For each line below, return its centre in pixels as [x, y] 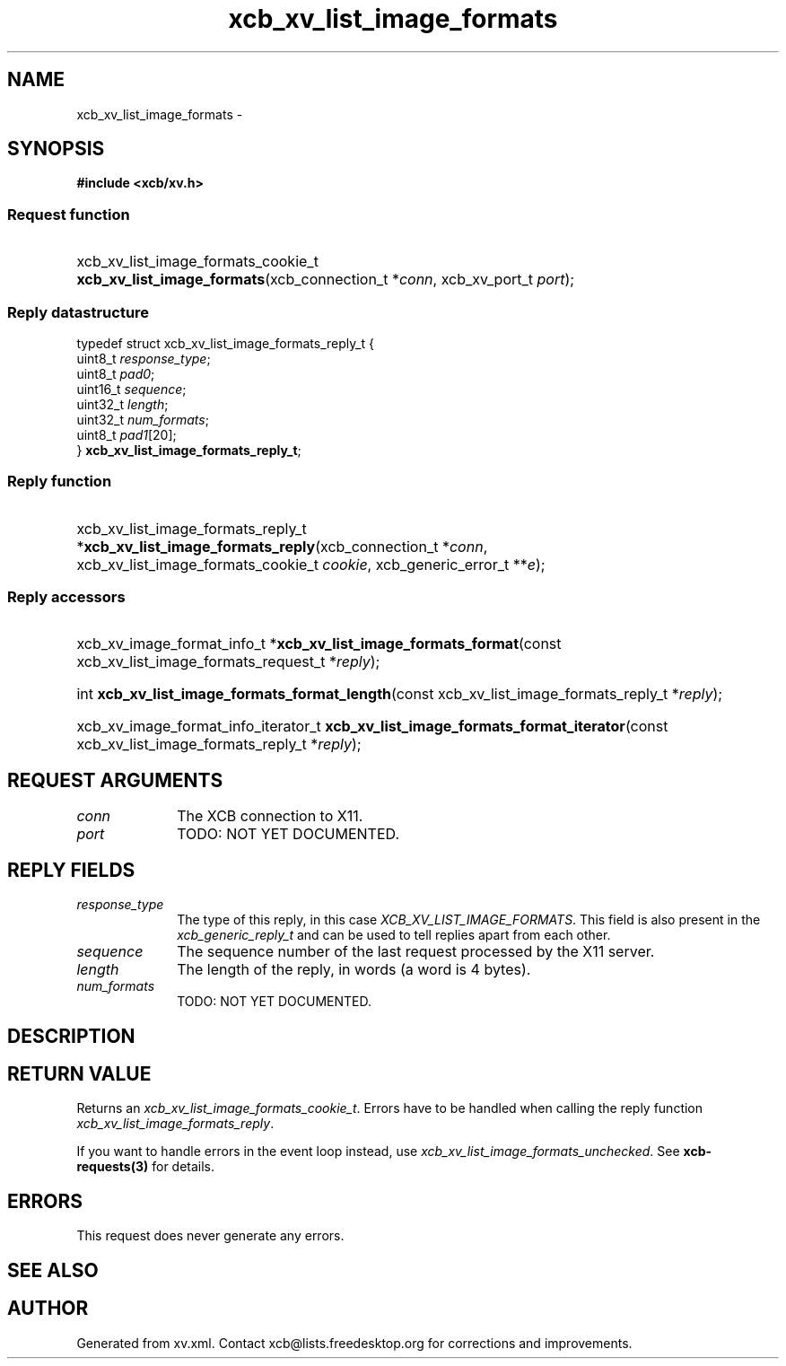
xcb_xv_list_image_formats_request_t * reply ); [228, 662]
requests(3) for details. [146, 1167]
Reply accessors [66, 597]
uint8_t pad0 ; [116, 373]
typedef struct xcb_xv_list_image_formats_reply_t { [225, 343]
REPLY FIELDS [71, 870]
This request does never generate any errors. [210, 1236]
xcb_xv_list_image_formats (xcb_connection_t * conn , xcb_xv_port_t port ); [326, 280]
